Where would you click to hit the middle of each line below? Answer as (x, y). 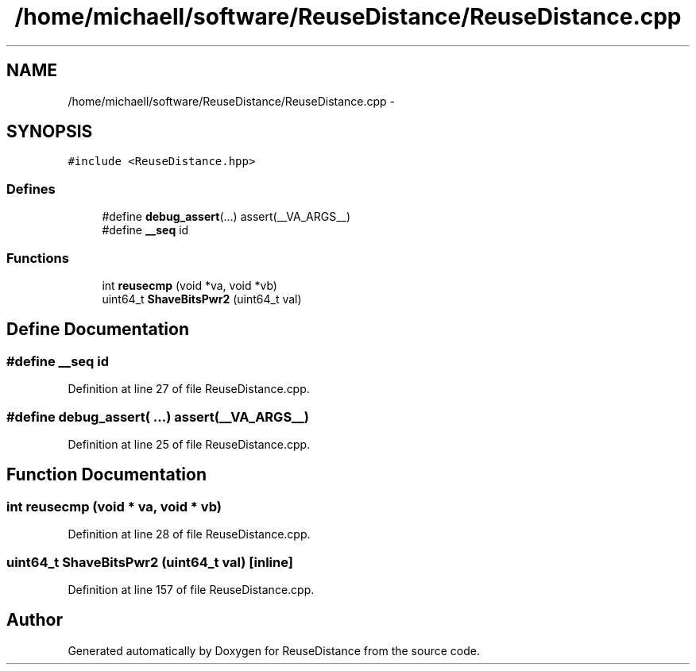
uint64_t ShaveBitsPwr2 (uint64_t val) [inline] (150, 562)
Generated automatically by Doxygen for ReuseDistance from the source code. (274, 650)
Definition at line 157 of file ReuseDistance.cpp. (191, 589)
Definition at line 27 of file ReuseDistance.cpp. (189, 389)
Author (35, 620)
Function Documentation (106, 475)
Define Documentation (98, 330)
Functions (38, 258)
